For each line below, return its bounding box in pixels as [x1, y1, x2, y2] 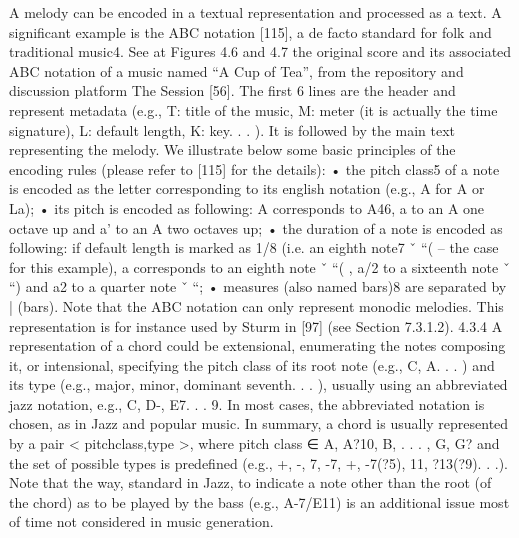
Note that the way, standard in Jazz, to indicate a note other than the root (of [9, 472, 492, 493]
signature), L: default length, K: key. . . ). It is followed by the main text [9, 119, 456, 140]
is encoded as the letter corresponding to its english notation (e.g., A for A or [9, 178, 485, 199]
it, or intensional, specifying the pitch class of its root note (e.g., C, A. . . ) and [9, 354, 495, 375]
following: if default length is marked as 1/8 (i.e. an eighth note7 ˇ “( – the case [9, 237, 499, 258]
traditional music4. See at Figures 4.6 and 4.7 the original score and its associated [9, 41, 512, 62]
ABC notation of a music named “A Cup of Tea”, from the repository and [9, 60, 464, 81]
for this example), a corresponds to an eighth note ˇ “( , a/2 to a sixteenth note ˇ [9, 256, 510, 277]
